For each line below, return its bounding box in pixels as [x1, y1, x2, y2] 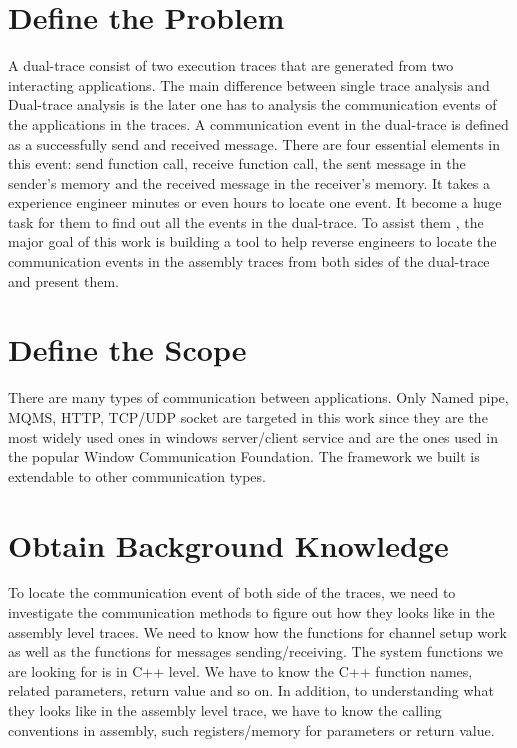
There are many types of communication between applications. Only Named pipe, [8, 387, 509, 408]
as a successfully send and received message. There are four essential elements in [8, 133, 500, 154]
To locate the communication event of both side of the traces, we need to [8, 582, 456, 603]
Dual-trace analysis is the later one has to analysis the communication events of [8, 94, 497, 115]
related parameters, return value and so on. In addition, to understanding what [8, 680, 494, 701]
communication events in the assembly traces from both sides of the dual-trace [8, 251, 490, 272]
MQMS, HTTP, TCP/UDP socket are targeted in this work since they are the [8, 406, 488, 427]
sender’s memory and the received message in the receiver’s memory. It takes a [8, 172, 491, 193]
